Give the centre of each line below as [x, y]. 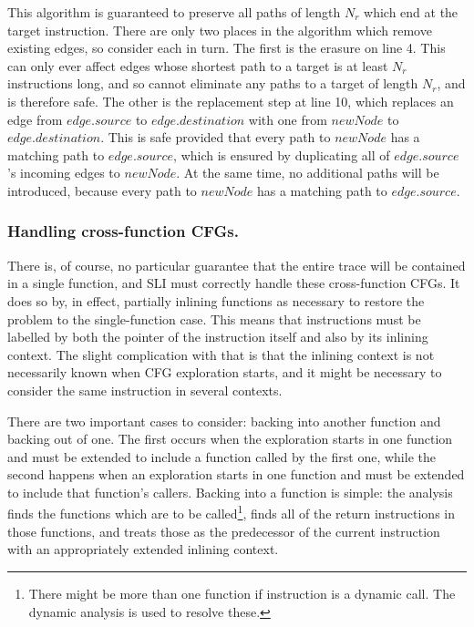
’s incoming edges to [64, 173]
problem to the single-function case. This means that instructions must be [214, 319]
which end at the [411, 12]
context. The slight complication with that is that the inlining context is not [221, 354]
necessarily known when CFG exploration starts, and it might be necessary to [225, 372]
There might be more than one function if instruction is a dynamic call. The [242, 593]
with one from [288, 119]
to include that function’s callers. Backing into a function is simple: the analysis [230, 492]
